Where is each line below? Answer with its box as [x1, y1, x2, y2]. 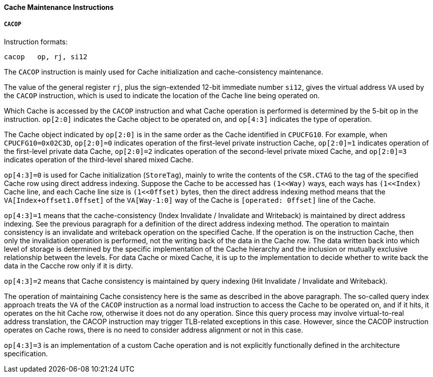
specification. [4, 349, 48, 358]
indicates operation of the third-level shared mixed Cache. [4, 155, 193, 164]
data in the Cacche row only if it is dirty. [4, 261, 133, 270]
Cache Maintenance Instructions [4, 3, 114, 11]
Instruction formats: [4, 37, 68, 46]
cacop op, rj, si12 [4, 52, 87, 61]
